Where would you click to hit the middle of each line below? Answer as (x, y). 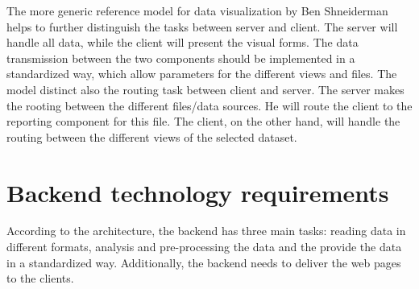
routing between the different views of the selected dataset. (152, 136)
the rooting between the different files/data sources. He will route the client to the (209, 105)
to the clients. (40, 278)
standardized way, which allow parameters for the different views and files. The (202, 74)
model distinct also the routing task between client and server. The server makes (205, 89)
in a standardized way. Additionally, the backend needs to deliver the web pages (204, 262)
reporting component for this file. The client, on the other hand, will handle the (203, 121)
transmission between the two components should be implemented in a (181, 58)
